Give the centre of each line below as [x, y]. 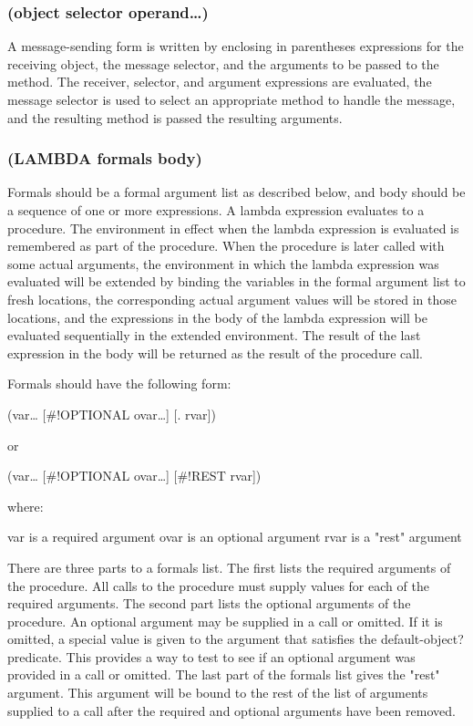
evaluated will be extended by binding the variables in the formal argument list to [236, 281]
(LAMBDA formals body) [105, 158]
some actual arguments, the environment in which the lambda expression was [223, 263]
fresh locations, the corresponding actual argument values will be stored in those [232, 299]
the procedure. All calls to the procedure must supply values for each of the [218, 585]
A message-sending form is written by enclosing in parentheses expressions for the [236, 46]
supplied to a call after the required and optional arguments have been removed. [231, 710]
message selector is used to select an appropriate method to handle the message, [231, 99]
